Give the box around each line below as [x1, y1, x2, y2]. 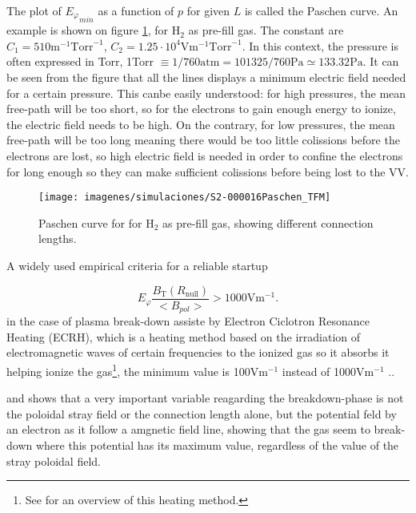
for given [186, 2, 230, 18]
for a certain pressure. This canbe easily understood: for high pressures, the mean [6, 84, 406, 101]
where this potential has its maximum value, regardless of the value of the [35, 436, 399, 453]
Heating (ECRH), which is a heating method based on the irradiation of [6, 328, 361, 345]
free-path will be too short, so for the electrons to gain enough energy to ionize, [6, 100, 396, 117]
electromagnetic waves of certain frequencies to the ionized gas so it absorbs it [6, 344, 390, 361]
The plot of [6, 2, 62, 18]
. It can [362, 53, 399, 70]
